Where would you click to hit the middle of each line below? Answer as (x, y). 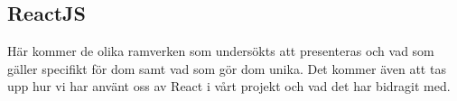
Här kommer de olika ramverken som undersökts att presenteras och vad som (221, 51)
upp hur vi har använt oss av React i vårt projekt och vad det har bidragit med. (229, 86)
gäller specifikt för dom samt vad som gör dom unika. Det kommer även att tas (227, 68)
